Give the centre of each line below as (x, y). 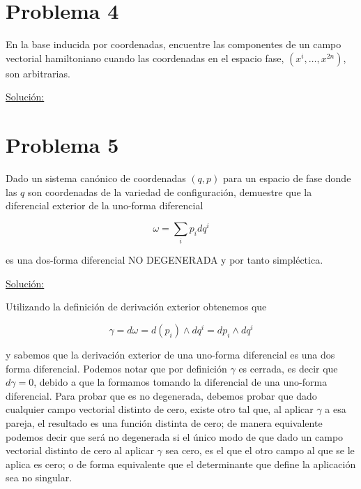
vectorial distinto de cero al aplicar (80, 450)
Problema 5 (62, 145)
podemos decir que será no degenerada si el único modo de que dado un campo (175, 436)
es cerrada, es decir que (288, 368)
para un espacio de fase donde (287, 178)
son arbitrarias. (38, 73)
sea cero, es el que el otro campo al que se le (260, 450)
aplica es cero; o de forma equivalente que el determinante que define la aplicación (181, 464)
